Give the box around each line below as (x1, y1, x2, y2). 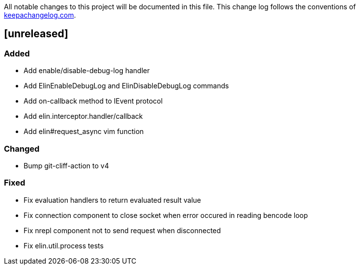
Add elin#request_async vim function (24, 127, 144, 136)
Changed (4, 143, 40, 154)
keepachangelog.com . (4, 11, 76, 19)
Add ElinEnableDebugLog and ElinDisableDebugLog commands (24, 81, 229, 90)
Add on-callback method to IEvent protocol (24, 97, 163, 106)
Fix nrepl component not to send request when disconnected (24, 226, 221, 235)
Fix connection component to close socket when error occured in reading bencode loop (24, 211, 308, 219)
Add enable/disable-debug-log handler (24, 66, 150, 75)
